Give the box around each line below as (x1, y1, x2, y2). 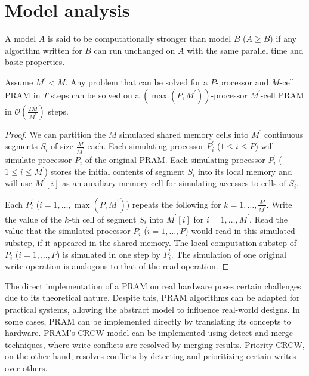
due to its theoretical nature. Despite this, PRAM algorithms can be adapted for (5, 291, 300, 304)
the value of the (5, 212, 62, 225)
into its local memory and (197, 165, 292, 177)
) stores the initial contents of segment (44, 165, 185, 177)
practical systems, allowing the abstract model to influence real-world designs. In (5, 303, 300, 315)
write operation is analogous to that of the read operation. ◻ (5, 260, 230, 272)
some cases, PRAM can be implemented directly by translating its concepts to (5, 315, 291, 327)
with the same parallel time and (187, 44, 304, 56)
